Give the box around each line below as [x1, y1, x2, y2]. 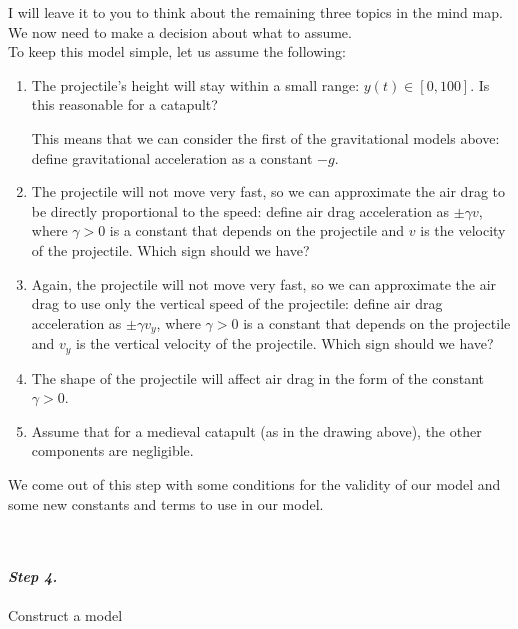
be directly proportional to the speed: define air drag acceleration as [31, 200, 450, 221]
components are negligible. [31, 440, 194, 461]
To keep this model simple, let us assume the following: [8, 41, 346, 62]
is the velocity [420, 220, 506, 241]
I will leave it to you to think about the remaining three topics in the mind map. [8, 2, 503, 22]
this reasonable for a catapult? [31, 94, 218, 115]
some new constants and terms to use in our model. [8, 493, 324, 514]
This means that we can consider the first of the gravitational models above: [31, 127, 500, 148]
